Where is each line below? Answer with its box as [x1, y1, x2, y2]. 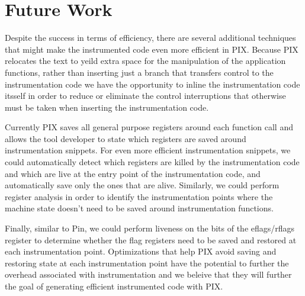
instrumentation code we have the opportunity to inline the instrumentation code [5, 78, 300, 90]
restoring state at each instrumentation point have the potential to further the [5, 256, 289, 269]
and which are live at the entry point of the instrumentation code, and [5, 167, 261, 179]
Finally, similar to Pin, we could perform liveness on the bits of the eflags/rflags [5, 222, 295, 234]
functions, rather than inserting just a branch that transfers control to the [5, 66, 274, 78]
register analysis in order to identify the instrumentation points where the [5, 190, 273, 202]
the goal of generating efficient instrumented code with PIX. [5, 280, 223, 292]
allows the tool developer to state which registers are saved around [5, 132, 246, 144]
